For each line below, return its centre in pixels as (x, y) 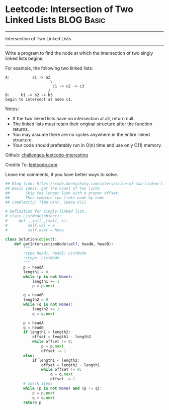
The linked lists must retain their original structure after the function (82, 124)
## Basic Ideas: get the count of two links (53, 188)
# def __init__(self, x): (37, 221)
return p (32, 402)
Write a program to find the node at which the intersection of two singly (79, 53)
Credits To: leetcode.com (31, 165)
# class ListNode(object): (33, 216)
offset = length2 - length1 (70, 365)
